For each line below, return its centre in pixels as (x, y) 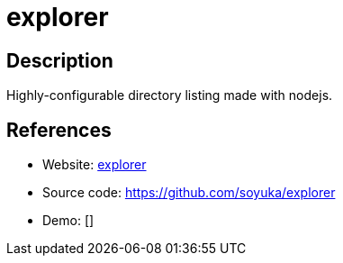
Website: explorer (95, 165)
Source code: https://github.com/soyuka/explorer (189, 193)
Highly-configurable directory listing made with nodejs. (170, 95)
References (59, 130)
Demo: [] (68, 221)
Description (60, 60)
